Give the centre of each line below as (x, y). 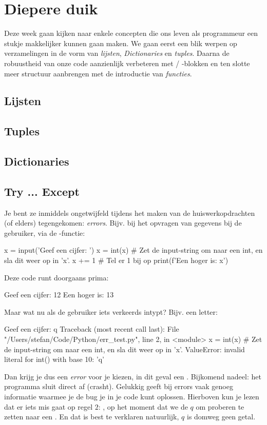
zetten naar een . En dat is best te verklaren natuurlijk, (92, 417)
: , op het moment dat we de (143, 406)
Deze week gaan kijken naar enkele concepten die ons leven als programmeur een (131, 33)
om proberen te (220, 406)
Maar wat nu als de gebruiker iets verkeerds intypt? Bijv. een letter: (111, 311)
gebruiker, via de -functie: (45, 232)
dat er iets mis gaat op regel (49, 406)
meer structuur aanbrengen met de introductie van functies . (98, 73)
